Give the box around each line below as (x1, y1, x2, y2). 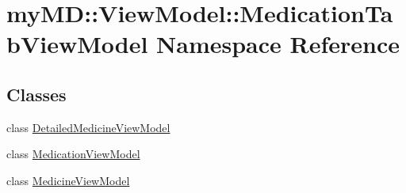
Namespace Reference (156, 28, 400, 60)
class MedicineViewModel (6, 172, 130, 188)
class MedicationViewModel (6, 146, 140, 162)
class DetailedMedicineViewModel (6, 119, 170, 135)
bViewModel (6, 28, 148, 60)
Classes (6, 81, 67, 106)
